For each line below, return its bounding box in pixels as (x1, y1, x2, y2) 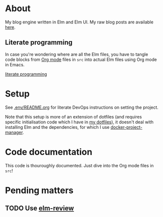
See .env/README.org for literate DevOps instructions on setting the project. (5, 104, 159, 110)
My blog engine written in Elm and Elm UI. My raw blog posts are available (5, 19, 154, 25)
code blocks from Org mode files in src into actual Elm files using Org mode (5, 57, 157, 62)
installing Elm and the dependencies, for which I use (5, 124, 110, 130)
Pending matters (5, 185, 74, 196)
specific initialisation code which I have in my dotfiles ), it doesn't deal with (5, 119, 154, 125)
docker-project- (110, 124, 143, 130)
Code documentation (5, 146, 92, 158)
